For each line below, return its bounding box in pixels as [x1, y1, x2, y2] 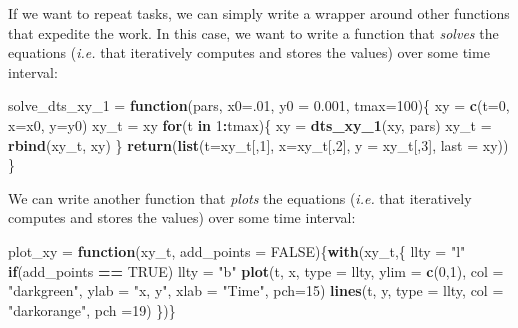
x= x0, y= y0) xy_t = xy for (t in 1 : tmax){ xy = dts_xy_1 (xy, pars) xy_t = [8, 114, 492, 135]
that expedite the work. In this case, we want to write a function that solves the [8, 22, 499, 43]
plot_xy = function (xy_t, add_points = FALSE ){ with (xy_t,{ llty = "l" [8, 240, 466, 261]
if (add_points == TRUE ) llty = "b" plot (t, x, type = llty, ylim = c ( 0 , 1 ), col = [8, 260, 504, 281]
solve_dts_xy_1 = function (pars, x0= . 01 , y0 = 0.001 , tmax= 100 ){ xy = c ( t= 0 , [8, 95, 510, 116]
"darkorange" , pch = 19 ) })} [8, 299, 176, 320]
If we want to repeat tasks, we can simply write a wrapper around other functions [8, 3, 510, 23]
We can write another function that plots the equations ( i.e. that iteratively [8, 187, 472, 208]
